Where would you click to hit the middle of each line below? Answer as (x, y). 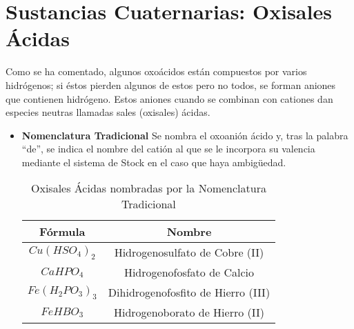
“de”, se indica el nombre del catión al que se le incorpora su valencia (168, 149)
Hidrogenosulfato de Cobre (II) (189, 252)
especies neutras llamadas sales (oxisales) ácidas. (108, 112)
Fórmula (62, 232)
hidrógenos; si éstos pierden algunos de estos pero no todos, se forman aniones (171, 84)
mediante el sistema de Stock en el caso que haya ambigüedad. (154, 162)
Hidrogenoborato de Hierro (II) (189, 312)
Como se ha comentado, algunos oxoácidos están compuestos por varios (156, 71)
